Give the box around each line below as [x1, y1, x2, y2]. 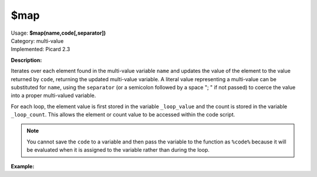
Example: [11, 162, 35, 170]
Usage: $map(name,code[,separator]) [11, 29, 106, 36]
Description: [11, 56, 42, 64]
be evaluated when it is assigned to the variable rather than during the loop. [26, 146, 210, 153]
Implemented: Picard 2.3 [11, 46, 70, 53]
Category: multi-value [11, 37, 64, 44]
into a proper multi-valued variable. [11, 92, 96, 99]
